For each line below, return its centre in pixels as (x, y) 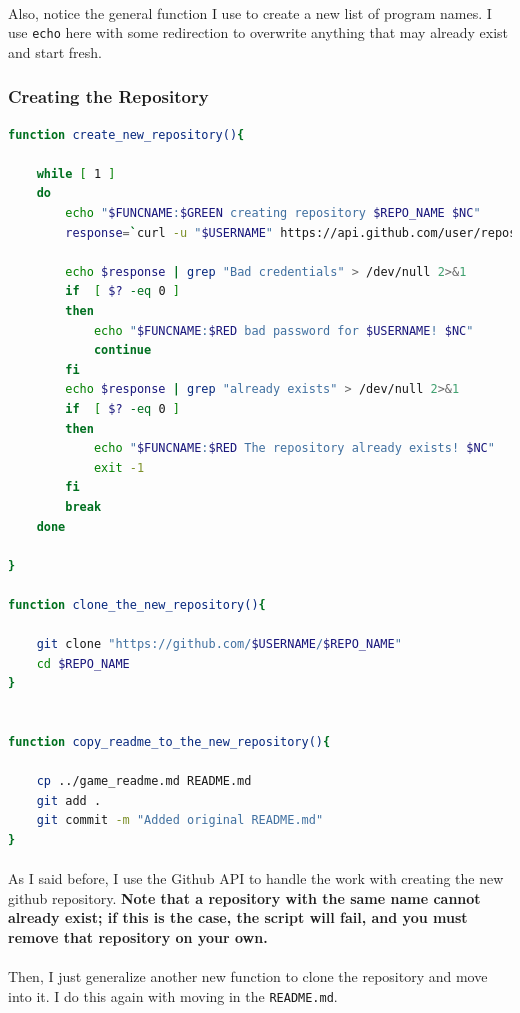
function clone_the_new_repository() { (137, 604)
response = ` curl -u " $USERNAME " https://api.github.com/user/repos (291, 232)
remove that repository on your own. (138, 937)
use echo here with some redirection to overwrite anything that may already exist (258, 32)
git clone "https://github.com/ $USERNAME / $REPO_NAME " (219, 644)
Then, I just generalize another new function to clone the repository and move (248, 976)
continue (122, 350)
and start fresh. (55, 51)
